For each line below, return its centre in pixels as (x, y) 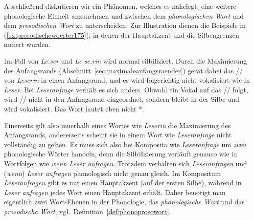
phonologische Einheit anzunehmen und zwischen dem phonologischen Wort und (124, 15)
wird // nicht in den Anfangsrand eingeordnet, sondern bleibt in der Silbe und (122, 99)
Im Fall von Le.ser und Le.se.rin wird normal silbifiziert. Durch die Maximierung (126, 60)
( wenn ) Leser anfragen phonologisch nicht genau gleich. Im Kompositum (113, 173)
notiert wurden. (27, 44)
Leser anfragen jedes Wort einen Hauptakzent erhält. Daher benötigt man (115, 192)
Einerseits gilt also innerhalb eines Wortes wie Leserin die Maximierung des (117, 125)
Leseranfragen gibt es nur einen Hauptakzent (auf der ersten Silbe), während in (123, 183)
